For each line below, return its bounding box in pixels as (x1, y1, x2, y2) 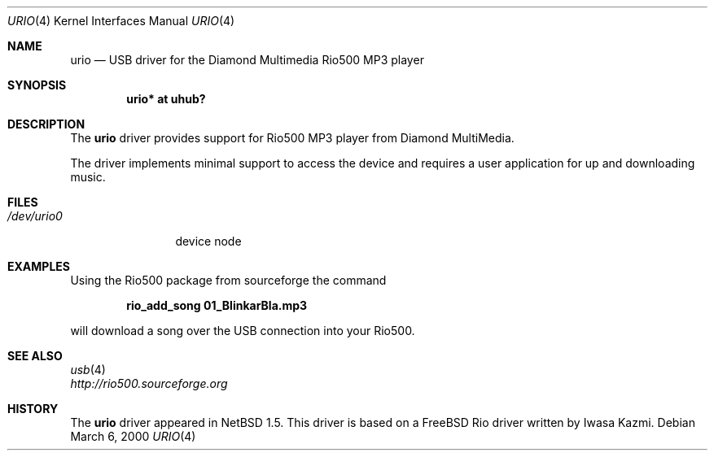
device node (175, 234, 242, 248)
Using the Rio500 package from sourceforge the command (70, 273, 387, 287)
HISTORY (7, 402, 59, 416)
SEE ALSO (7, 349, 63, 363)
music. (70, 170, 106, 184)
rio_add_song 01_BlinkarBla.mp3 (126, 298, 308, 312)
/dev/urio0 (7, 209, 63, 223)
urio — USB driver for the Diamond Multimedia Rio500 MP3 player (70, 53, 424, 67)
